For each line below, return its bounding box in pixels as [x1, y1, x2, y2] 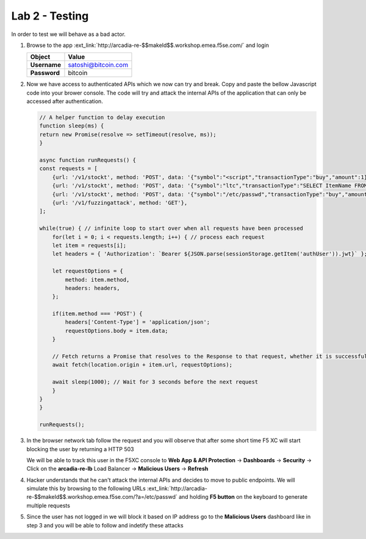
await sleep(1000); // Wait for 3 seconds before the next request [52, 379, 259, 385]
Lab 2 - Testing [11, 9, 89, 23]
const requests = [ [39, 165, 98, 172]
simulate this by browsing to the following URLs [26, 485, 146, 492]
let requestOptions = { [52, 268, 123, 274]
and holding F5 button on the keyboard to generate [178, 493, 308, 501]
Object [30, 52, 51, 61]
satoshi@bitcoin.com [68, 61, 128, 70]
